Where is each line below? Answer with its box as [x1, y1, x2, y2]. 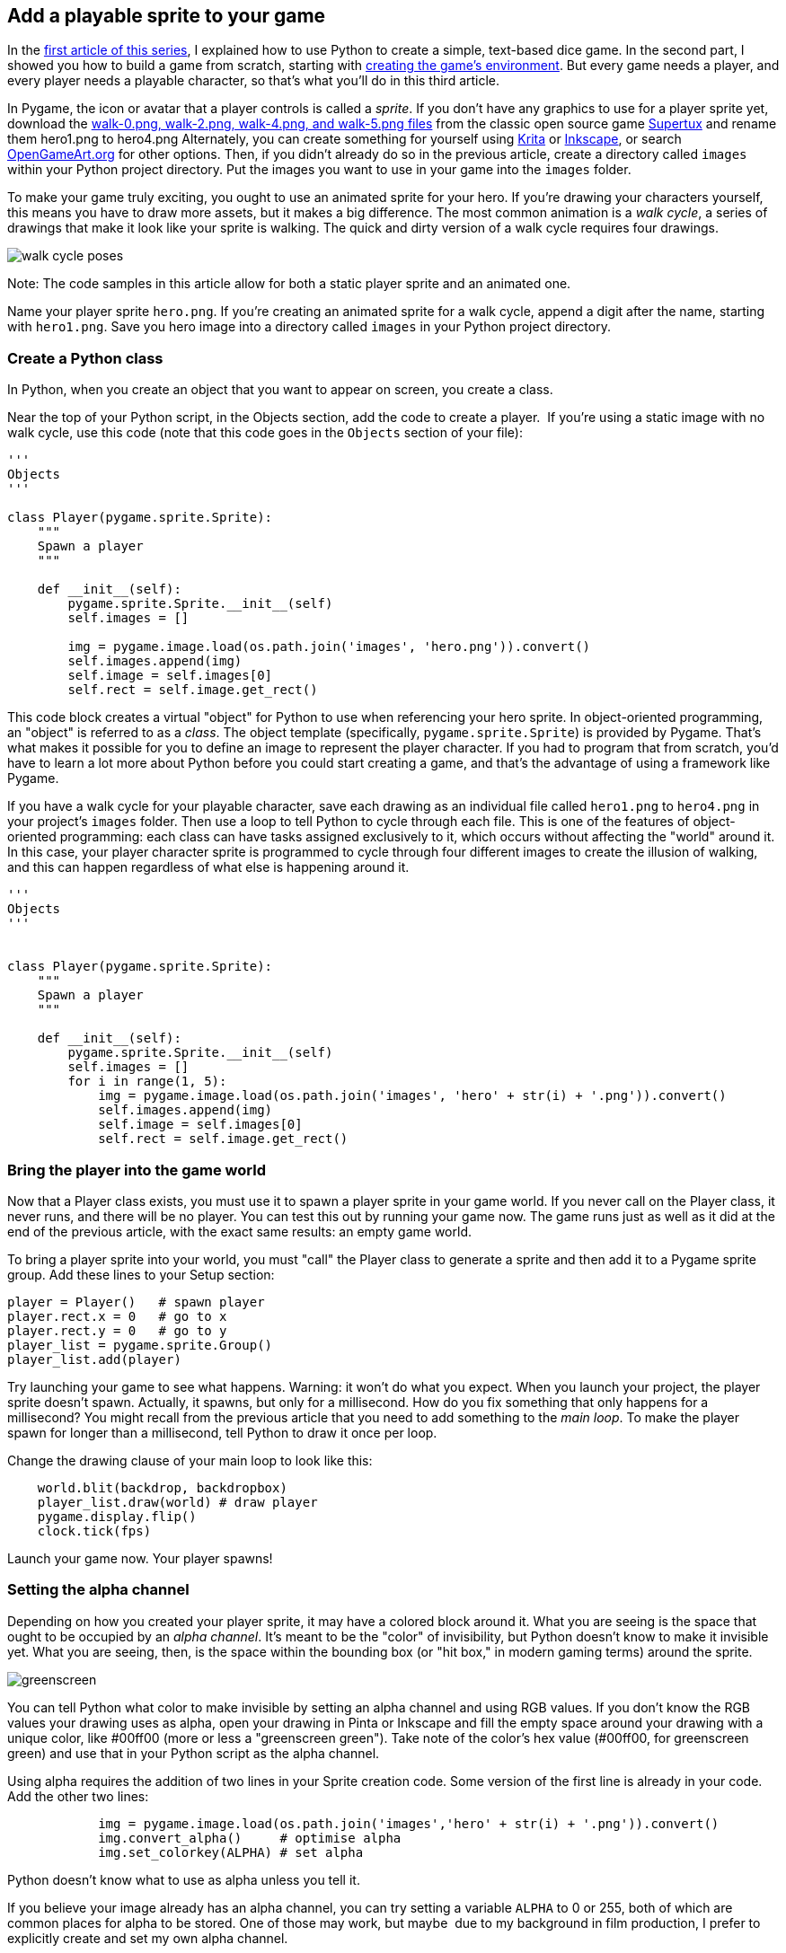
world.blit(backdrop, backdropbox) [37, 1480, 287, 1495]
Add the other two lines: [7, 1788, 149, 1804]
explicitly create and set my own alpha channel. [7, 1930, 288, 1946]
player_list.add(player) [7, 1351, 181, 1367]
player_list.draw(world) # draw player [37, 1494, 318, 1509]
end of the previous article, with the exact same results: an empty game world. [7, 1223, 472, 1239]
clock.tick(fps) [37, 1523, 152, 1538]
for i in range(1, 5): [67, 1074, 227, 1089]
